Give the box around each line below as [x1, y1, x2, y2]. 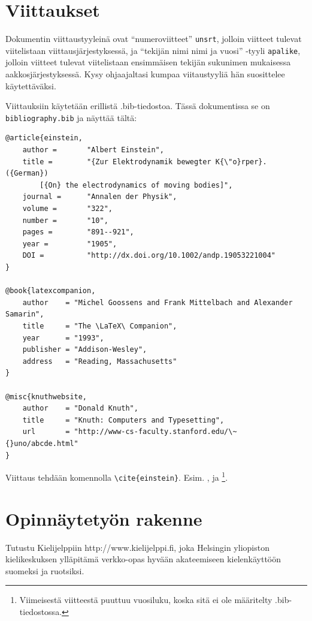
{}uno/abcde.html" [5, 439, 78, 448]
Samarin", [5, 310, 44, 319]
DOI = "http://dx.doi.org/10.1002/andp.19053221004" [22, 251, 276, 260]
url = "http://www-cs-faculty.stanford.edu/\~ [22, 427, 237, 436]
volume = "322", [22, 204, 113, 213]
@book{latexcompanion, [5, 287, 96, 296]
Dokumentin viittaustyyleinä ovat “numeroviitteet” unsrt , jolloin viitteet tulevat [5, 32, 302, 45]
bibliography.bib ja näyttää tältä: [5, 111, 137, 123]
